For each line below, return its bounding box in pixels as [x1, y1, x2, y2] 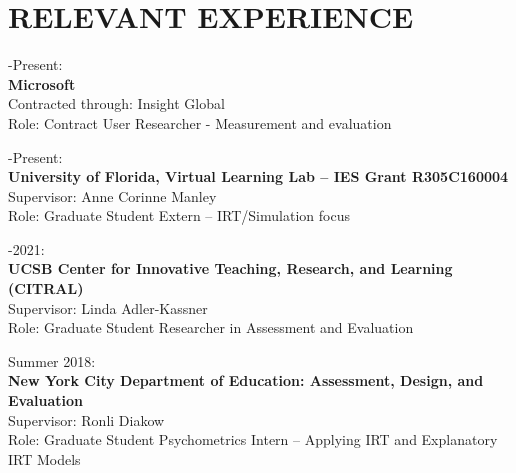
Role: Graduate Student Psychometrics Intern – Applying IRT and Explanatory [8, 429, 498, 450]
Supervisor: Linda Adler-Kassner [8, 297, 208, 318]
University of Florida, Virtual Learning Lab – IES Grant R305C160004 [8, 166, 509, 187]
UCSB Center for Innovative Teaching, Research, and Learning [8, 258, 453, 279]
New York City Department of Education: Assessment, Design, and [8, 370, 484, 391]
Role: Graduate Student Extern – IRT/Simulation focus [8, 205, 350, 226]
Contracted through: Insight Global [8, 93, 225, 114]
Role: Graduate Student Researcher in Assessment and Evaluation [8, 317, 414, 338]
